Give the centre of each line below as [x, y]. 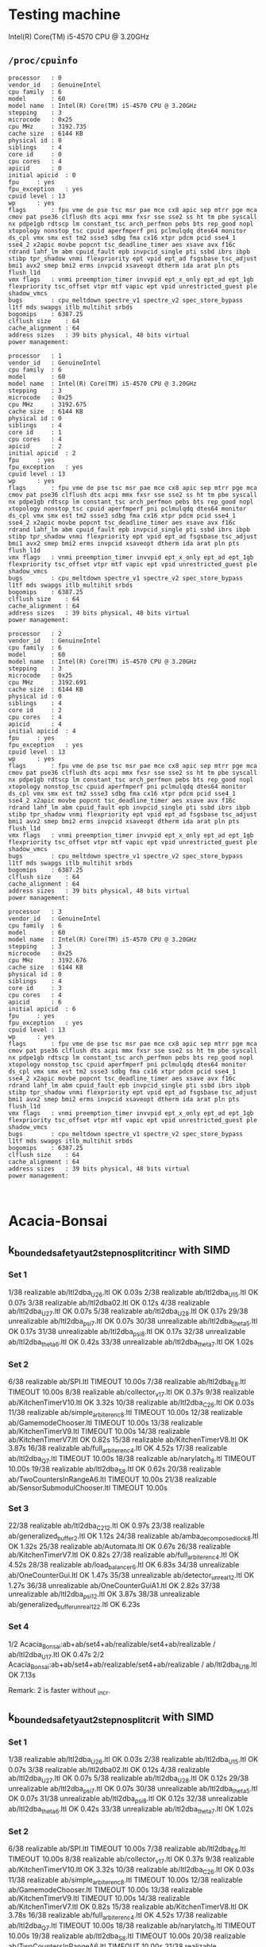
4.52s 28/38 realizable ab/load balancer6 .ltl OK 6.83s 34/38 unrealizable [124, 1566]
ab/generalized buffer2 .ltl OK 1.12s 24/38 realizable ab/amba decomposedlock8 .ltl [133, 1536]
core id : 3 [35, 988]
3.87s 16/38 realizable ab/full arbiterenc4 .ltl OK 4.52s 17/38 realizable [118, 1449]
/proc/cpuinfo [43, 61]
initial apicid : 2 [42, 453]
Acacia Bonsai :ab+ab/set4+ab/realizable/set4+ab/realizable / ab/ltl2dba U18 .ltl [133, 1666]
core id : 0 [35, 154]
